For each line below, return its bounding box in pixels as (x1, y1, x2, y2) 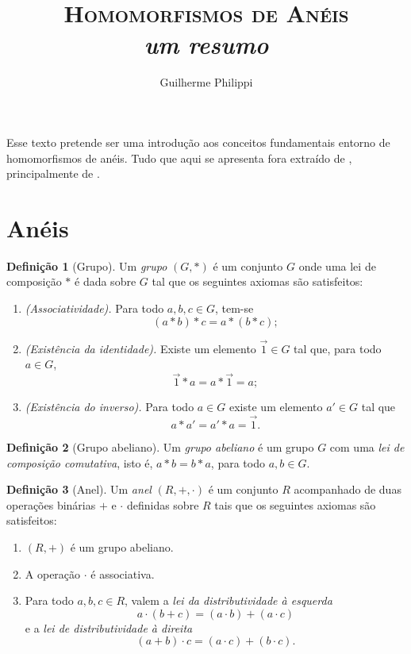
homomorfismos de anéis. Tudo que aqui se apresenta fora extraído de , (6, 149, 352, 166)
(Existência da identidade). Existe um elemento (25, 340, 256, 356)
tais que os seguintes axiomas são (214, 496, 376, 513)
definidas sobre (126, 496, 199, 513)
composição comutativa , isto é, (6, 454, 153, 471)
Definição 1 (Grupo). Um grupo (6, 257, 167, 274)
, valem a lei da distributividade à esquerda (125, 592, 332, 609)
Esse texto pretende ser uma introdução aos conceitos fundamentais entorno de (6, 133, 390, 150)
